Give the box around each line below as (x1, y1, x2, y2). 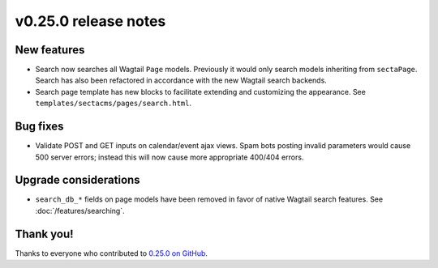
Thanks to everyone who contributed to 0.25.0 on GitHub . (15, 248, 208, 258)
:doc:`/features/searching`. (35, 206, 125, 215)
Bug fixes (15, 120, 64, 134)
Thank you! (15, 227, 74, 240)
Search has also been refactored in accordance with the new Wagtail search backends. (35, 75, 328, 85)
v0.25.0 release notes (15, 12, 166, 30)
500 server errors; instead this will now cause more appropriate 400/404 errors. (35, 152, 304, 162)
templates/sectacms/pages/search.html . (35, 98, 192, 108)
